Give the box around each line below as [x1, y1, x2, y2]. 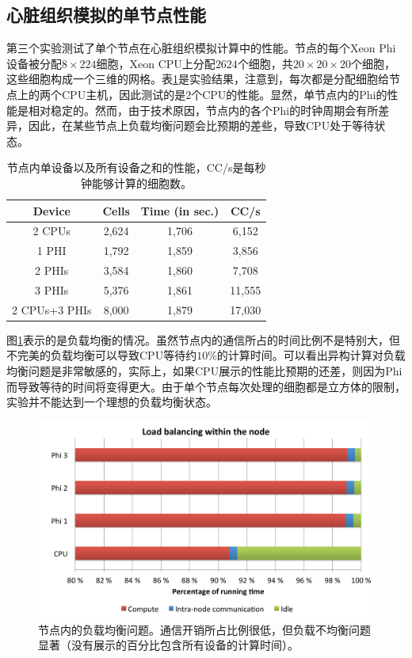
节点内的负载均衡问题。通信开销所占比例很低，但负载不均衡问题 [38, 621, 371, 637]
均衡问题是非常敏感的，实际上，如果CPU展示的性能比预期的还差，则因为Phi [6, 363, 402, 379]
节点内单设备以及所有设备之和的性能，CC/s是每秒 [6, 159, 266, 176]
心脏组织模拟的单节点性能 [6, 2, 206, 27]
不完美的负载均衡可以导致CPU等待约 [6, 347, 197, 363]
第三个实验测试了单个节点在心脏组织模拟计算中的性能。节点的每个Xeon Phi [6, 40, 396, 56]
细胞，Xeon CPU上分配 [96, 55, 216, 71]
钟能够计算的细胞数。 [81, 174, 193, 191]
